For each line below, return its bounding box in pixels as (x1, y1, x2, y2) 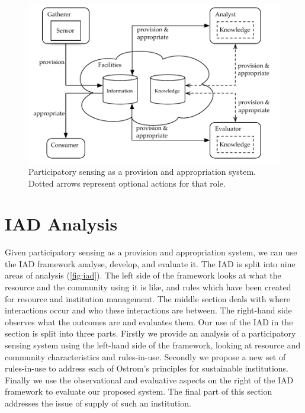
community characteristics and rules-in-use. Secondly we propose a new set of (5, 350, 286, 363)
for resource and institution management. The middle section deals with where (5, 292, 290, 305)
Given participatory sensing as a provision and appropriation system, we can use (5, 246, 297, 258)
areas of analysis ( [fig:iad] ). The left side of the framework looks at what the (5, 269, 281, 281)
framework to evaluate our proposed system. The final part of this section (5, 385, 272, 398)
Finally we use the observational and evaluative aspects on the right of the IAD (5, 373, 294, 386)
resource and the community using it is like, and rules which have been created (5, 281, 291, 293)
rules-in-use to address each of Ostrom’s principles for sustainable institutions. (5, 362, 288, 374)
